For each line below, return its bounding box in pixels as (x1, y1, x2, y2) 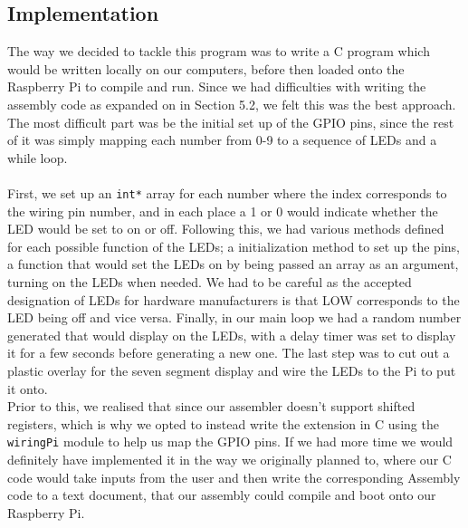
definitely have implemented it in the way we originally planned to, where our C (7, 449, 452, 468)
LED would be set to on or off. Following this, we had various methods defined (7, 219, 444, 238)
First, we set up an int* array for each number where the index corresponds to (7, 183, 447, 202)
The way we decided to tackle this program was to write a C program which (7, 42, 430, 61)
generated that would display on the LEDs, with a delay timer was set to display (7, 325, 456, 344)
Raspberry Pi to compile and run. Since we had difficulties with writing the (7, 77, 426, 96)
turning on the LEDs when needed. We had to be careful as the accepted (7, 272, 412, 291)
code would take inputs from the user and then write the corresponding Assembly (7, 467, 461, 486)
